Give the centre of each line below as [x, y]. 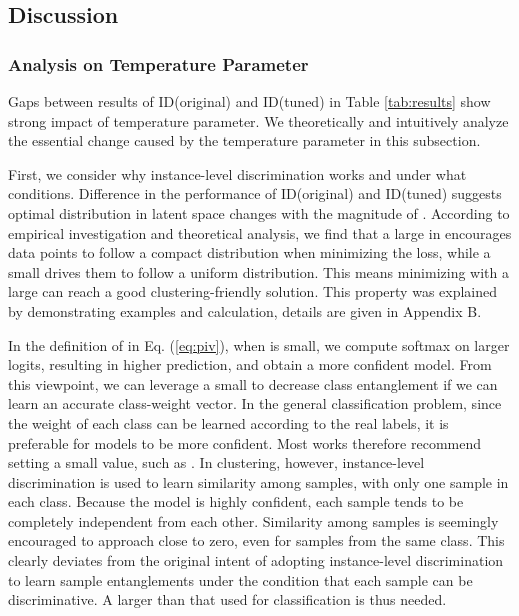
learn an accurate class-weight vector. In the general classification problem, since [255, 403]
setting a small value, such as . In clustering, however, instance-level [216, 462]
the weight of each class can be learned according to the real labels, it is [228, 422]
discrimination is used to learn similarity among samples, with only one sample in [258, 481]
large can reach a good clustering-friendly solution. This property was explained [253, 291]
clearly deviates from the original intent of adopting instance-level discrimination [256, 560]
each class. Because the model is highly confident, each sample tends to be [236, 501]
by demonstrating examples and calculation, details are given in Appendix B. [245, 310]
